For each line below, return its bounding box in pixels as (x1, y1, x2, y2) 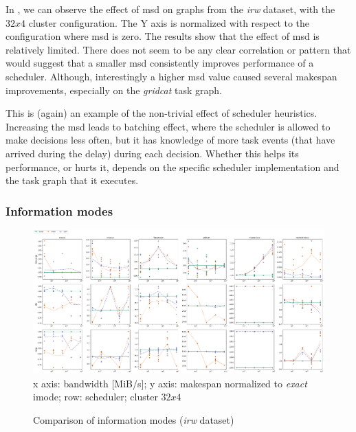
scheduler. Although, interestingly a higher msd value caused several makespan (5, 69, 337, 83)
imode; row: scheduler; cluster (33, 389, 158, 404)
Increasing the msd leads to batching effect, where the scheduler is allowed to (5, 119, 331, 133)
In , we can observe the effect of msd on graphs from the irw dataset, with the (5, 2, 335, 16)
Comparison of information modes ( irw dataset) (33, 413, 234, 427)
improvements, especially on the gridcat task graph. (5, 82, 223, 97)
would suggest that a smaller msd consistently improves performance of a (5, 56, 314, 70)
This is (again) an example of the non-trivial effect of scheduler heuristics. (5, 106, 318, 120)
